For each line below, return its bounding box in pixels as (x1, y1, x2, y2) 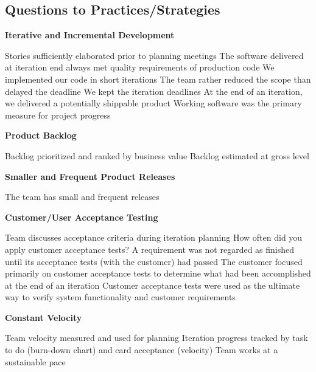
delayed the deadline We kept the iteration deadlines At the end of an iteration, (5, 84, 303, 97)
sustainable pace (5, 355, 66, 368)
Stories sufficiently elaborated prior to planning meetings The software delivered (5, 49, 304, 61)
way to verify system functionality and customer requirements (5, 291, 236, 303)
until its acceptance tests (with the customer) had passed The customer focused (5, 255, 303, 267)
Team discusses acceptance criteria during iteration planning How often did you (5, 231, 303, 244)
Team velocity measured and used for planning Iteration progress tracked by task (5, 331, 308, 344)
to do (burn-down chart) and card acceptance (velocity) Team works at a (5, 343, 278, 356)
